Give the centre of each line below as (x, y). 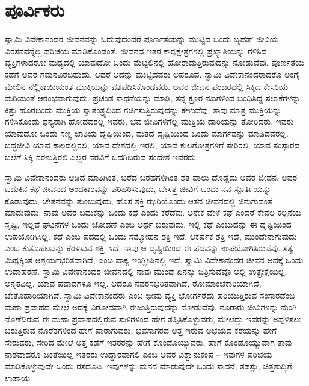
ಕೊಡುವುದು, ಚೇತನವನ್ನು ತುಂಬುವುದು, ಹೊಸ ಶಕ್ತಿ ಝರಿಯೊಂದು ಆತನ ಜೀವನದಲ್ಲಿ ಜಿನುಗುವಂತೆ (139, 200)
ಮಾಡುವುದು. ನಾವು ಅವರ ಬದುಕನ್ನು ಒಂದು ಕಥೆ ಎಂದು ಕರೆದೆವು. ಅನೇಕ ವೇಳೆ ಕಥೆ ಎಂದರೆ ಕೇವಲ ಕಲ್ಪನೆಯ (153, 212)
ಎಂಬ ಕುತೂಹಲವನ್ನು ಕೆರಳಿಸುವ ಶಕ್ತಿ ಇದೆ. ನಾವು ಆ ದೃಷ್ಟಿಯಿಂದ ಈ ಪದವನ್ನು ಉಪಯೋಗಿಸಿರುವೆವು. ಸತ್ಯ (149, 248)
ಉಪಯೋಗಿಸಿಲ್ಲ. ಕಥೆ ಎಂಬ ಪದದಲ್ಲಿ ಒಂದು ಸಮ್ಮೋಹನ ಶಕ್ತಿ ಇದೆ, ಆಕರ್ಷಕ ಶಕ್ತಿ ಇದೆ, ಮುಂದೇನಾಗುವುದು (151, 236)
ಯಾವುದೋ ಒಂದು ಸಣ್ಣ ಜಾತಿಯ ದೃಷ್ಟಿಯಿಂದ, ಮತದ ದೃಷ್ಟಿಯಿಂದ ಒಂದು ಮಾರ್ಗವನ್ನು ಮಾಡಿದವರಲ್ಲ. (147, 133)
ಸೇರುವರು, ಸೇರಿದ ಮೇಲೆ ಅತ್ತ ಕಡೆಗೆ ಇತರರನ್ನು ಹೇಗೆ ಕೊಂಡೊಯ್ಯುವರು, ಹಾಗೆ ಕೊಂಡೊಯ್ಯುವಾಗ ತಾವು (148, 342)
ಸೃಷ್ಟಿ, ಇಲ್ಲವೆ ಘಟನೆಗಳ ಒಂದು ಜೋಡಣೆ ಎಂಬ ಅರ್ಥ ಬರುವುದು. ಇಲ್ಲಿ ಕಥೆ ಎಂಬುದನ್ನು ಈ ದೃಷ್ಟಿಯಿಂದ (148, 224)
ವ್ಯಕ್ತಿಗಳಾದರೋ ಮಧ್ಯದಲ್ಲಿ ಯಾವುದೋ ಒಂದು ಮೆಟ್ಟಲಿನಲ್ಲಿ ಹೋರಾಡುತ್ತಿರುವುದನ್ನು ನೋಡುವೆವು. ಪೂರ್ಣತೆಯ (154, 62)
